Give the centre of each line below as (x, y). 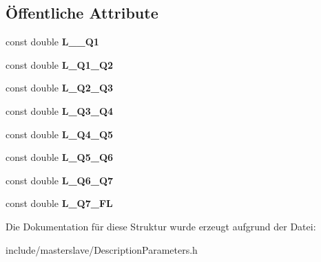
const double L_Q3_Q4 (60, 110)
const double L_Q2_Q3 (60, 88)
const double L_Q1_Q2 (60, 64)
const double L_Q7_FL (59, 203)
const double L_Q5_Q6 (60, 157)
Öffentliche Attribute (82, 13)
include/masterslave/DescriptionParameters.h (102, 249)
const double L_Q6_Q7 (60, 180)
